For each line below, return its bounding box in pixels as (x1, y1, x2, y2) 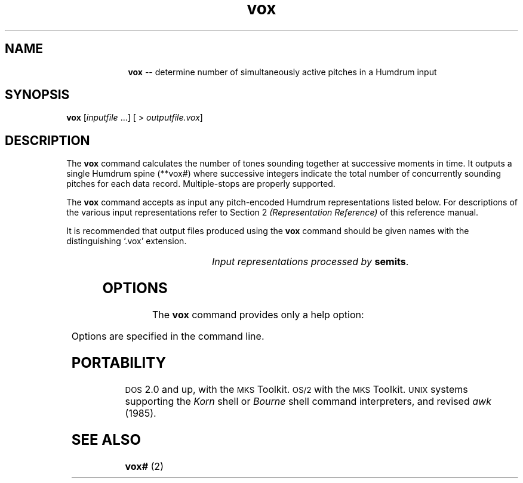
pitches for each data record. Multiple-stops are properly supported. (66, 179, 336, 189)
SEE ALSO (71, 430, 141, 448)
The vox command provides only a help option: (152, 309, 364, 321)
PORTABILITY (71, 354, 167, 371)
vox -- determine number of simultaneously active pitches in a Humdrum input (128, 66, 437, 77)
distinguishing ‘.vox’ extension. (66, 236, 187, 247)
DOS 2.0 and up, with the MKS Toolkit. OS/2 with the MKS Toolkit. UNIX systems (125, 383, 468, 395)
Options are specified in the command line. (71, 330, 264, 343)
